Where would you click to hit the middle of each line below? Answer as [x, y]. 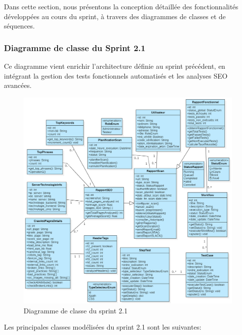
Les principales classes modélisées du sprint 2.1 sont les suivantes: [103, 327]
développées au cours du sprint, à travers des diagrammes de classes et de [115, 16]
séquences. [19, 26]
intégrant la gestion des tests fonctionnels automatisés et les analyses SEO [116, 75]
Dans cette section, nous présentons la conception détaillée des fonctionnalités [121, 6]
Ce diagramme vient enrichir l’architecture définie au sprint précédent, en [115, 66]
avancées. [18, 85]
